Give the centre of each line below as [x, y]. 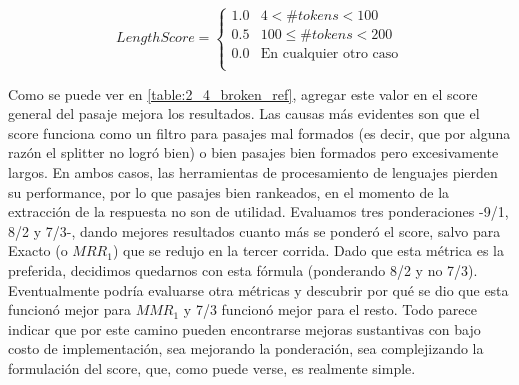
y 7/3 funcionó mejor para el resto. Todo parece [330, 309]
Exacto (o [38, 250]
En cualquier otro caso [329, 54]
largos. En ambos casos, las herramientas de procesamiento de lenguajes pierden [253, 172]
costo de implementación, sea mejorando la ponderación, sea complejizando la [246, 348]
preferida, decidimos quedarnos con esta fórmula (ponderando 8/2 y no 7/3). [243, 269]
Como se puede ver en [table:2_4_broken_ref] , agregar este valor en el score [243, 93]
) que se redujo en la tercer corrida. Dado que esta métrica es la [308, 250]
